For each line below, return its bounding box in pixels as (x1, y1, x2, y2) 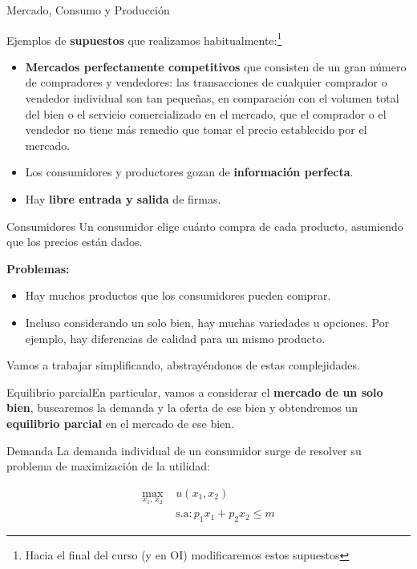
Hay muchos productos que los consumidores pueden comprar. (25, 287, 331, 304)
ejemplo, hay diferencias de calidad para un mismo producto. (25, 329, 326, 346)
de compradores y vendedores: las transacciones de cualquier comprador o (25, 74, 387, 91)
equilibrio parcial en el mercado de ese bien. (6, 414, 234, 431)
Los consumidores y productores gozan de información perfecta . (25, 163, 354, 180)
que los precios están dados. (6, 233, 143, 250)
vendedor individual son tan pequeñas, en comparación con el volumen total (25, 90, 399, 107)
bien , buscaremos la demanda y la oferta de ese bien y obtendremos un (6, 399, 358, 416)
